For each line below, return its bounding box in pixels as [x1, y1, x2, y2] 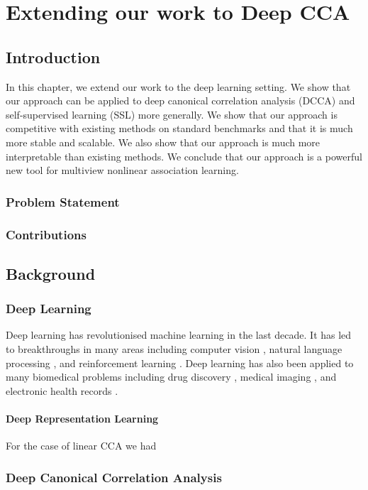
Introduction [6, 45, 101, 67]
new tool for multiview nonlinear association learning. [6, 163, 239, 178]
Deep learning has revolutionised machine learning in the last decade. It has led [6, 327, 352, 342]
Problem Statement [6, 192, 120, 210]
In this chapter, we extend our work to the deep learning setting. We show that [6, 79, 351, 94]
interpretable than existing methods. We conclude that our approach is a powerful [6, 148, 362, 163]
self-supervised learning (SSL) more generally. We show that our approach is [6, 107, 338, 121]
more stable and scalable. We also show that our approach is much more [6, 134, 320, 149]
